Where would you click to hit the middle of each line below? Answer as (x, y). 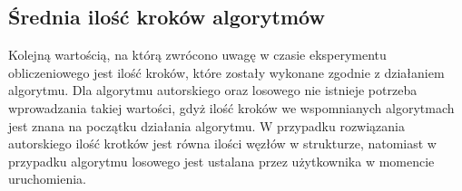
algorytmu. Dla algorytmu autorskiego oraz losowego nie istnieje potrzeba (213, 90)
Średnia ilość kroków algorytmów (167, 17)
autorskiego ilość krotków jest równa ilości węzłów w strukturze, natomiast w (222, 143)
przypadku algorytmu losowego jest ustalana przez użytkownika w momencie (221, 161)
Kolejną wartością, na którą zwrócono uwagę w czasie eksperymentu (197, 55)
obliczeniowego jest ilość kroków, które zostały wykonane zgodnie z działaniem (226, 72)
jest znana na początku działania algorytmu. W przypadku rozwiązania (206, 125)
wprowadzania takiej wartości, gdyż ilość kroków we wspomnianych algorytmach (231, 107)
